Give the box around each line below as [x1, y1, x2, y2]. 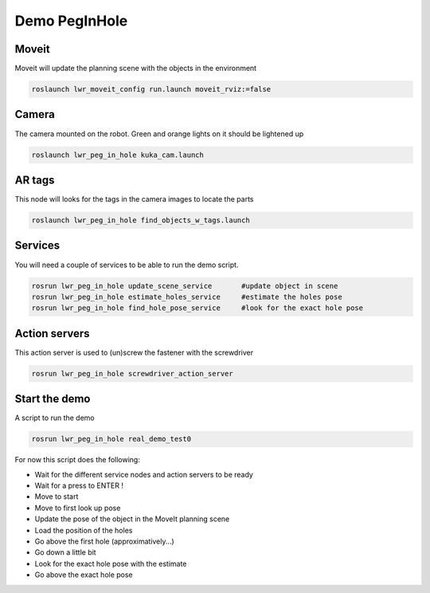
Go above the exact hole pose [34, 570, 133, 579]
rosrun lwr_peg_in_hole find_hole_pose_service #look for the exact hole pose [31, 304, 364, 312]
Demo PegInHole [14, 12, 128, 29]
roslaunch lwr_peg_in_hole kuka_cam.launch [31, 150, 205, 159]
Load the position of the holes [34, 525, 133, 535]
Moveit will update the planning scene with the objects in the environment [14, 64, 257, 73]
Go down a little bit [34, 548, 96, 557]
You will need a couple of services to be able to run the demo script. [14, 260, 239, 269]
